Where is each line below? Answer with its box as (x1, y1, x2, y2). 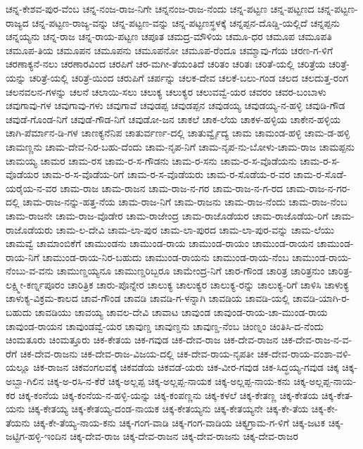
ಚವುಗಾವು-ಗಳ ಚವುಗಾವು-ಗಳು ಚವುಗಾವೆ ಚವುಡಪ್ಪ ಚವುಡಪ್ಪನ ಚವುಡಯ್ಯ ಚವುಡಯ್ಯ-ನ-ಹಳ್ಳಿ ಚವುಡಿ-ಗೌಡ (6, 98, 345, 113)
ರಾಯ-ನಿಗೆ (6, 249, 39, 264)
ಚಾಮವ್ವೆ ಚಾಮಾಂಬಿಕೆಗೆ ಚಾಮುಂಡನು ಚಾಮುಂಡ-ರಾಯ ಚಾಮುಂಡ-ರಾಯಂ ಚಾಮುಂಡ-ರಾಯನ (6, 236, 314, 251)
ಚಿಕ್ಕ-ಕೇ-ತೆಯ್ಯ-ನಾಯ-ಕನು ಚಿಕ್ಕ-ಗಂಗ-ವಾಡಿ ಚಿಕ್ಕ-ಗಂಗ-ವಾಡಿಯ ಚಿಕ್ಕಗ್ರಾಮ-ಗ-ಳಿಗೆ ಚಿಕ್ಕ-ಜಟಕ (33, 415, 325, 429)
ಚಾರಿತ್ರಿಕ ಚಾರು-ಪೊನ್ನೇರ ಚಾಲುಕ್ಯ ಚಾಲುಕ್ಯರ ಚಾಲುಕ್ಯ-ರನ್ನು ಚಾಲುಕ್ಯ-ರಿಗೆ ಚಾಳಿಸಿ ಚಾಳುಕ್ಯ (68, 277, 350, 291)
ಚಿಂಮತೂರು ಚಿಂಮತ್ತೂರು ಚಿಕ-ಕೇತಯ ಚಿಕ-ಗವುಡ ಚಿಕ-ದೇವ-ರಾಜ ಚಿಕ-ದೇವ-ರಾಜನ (6, 332, 279, 347)
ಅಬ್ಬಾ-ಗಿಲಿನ (6, 374, 44, 388)
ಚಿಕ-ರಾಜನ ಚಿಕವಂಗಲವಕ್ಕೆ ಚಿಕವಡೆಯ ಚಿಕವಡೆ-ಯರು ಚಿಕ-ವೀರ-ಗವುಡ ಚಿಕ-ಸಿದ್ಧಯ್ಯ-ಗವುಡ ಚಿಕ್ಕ (33, 360, 339, 374)
